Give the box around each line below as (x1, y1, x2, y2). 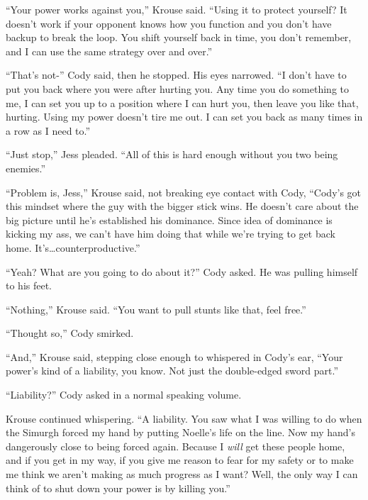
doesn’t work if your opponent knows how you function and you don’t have (6, 16, 332, 30)
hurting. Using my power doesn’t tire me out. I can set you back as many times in (6, 109, 363, 124)
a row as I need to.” (6, 123, 91, 138)
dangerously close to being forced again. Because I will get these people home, (6, 438, 345, 453)
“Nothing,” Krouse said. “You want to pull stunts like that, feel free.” (6, 301, 306, 316)
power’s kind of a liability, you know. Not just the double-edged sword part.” (6, 363, 338, 378)
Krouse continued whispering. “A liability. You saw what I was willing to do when (6, 411, 362, 426)
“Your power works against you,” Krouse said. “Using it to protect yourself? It (6, 2, 347, 16)
